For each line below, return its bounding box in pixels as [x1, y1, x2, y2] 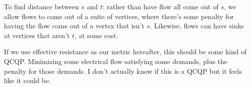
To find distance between [4, 1, 79, 11]
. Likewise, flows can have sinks [150, 21, 244, 31]
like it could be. [4, 75, 51, 86]
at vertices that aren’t [4, 30, 70, 40]
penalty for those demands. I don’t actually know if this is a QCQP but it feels [4, 65, 242, 76]
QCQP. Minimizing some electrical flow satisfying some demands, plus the [4, 56, 227, 66]
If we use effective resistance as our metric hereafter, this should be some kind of [4, 46, 247, 57]
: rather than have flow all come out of [102, 1, 219, 11]
